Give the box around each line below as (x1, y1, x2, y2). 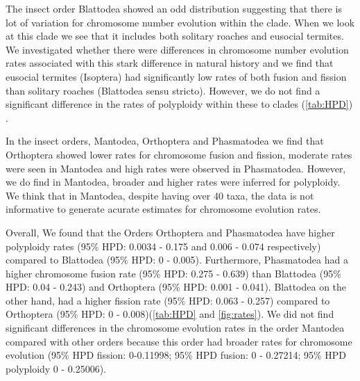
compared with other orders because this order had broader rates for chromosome (6, 334, 352, 348)
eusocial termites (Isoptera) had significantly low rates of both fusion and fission (6, 69, 347, 83)
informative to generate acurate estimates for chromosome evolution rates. (6, 202, 321, 216)
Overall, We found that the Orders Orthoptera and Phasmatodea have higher (6, 225, 335, 239)
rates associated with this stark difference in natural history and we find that (6, 56, 334, 70)
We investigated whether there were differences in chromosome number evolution (6, 42, 349, 56)
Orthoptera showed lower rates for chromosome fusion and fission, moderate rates (6, 147, 352, 161)
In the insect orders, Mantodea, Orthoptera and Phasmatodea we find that (6, 133, 324, 148)
